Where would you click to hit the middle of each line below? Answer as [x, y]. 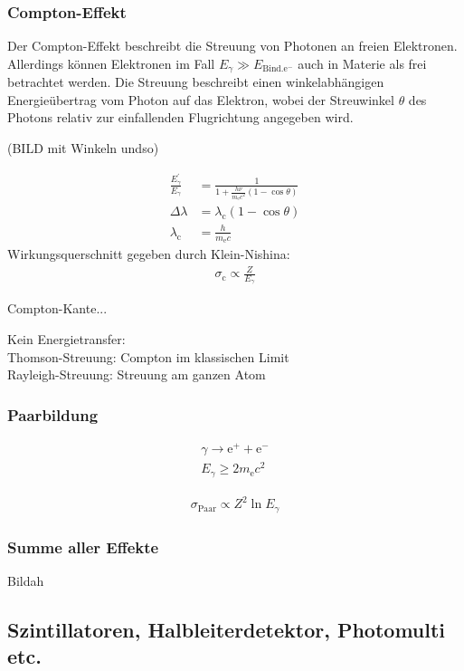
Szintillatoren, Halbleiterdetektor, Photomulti [227, 629]
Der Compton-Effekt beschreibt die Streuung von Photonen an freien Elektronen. [232, 46]
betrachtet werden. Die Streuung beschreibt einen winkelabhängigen [196, 82]
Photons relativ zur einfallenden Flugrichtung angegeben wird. [180, 117]
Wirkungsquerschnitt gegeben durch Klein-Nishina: [149, 254]
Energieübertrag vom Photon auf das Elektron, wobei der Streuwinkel [201, 99]
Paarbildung [53, 414]
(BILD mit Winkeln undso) [83, 148]
